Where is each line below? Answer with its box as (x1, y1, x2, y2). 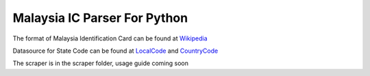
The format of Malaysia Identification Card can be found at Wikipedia (12, 34, 208, 42)
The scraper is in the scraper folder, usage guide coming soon (12, 59, 188, 68)
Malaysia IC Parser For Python (12, 10, 188, 25)
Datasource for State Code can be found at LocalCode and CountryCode (12, 47, 219, 55)
